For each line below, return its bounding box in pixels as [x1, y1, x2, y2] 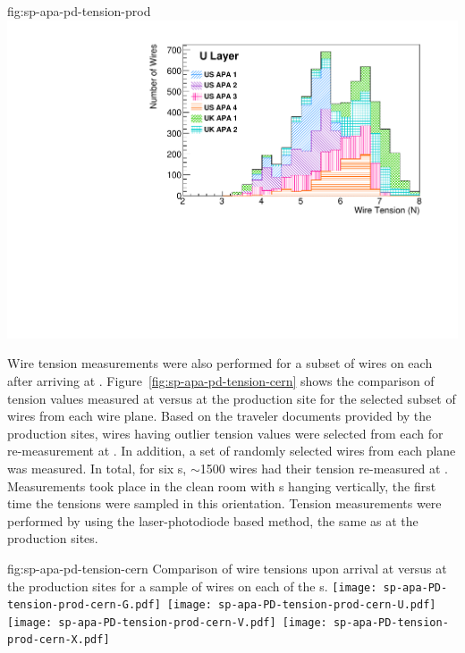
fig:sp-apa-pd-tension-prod [7, 2, 151, 20]
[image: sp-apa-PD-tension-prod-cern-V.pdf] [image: [7, 615, 327, 629]
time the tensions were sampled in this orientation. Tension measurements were [7, 494, 442, 513]
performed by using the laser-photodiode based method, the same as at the [7, 511, 418, 530]
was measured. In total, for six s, [7, 458, 187, 477]
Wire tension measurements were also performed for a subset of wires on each [7, 354, 433, 373]
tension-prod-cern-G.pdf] [7, 599, 161, 612]
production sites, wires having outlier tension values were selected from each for [7, 423, 444, 442]
